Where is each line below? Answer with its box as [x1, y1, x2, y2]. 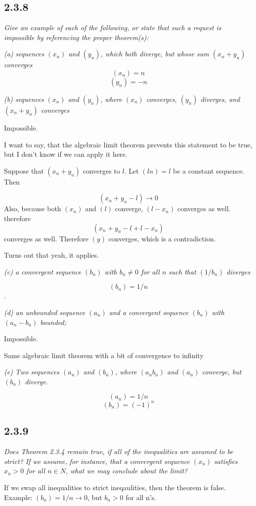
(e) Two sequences [4, 367, 59, 377]
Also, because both [4, 203, 61, 214]
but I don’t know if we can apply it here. [4, 149, 128, 159]
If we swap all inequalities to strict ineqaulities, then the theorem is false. [4, 482, 226, 492]
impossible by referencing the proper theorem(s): [4, 32, 149, 42]
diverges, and [200, 93, 240, 104]
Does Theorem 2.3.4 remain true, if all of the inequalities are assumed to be [4, 446, 233, 457]
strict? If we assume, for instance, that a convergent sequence [4, 456, 190, 466]
